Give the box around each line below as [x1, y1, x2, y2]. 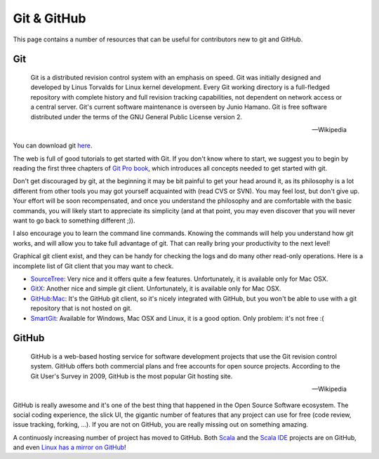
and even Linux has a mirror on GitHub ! [13, 443, 126, 452]
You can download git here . [13, 141, 93, 150]
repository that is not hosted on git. [30, 304, 133, 312]
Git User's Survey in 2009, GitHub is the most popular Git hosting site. [30, 372, 233, 380]
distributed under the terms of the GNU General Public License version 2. [30, 112, 242, 121]
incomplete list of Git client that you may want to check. [13, 262, 174, 270]
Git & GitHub [13, 11, 86, 26]
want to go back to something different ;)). [13, 216, 136, 225]
